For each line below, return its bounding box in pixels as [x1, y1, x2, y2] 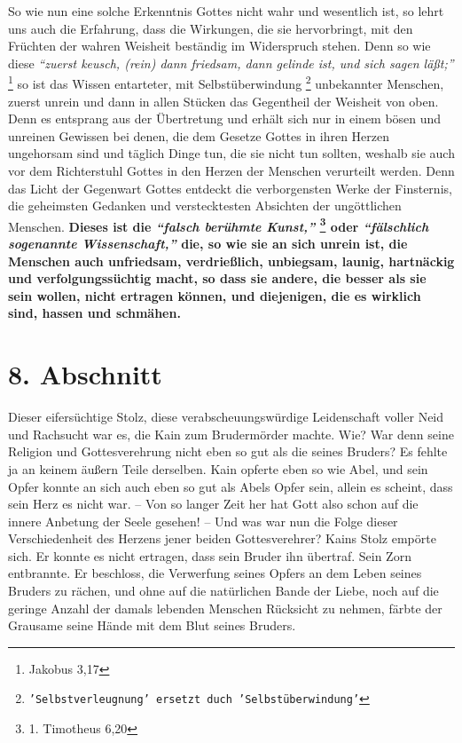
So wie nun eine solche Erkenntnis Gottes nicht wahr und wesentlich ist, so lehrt [8, 2, 444, 20]
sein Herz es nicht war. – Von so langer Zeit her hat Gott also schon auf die [8, 494, 419, 513]
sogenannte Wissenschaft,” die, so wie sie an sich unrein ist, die [8, 234, 408, 253]
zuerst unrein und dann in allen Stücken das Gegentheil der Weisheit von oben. [8, 91, 439, 110]
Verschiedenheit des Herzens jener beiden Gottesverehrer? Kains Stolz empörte [8, 529, 436, 548]
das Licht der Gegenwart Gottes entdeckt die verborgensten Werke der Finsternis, [8, 178, 452, 197]
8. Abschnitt [8, 356, 162, 392]
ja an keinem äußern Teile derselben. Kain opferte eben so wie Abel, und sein [8, 459, 428, 478]
